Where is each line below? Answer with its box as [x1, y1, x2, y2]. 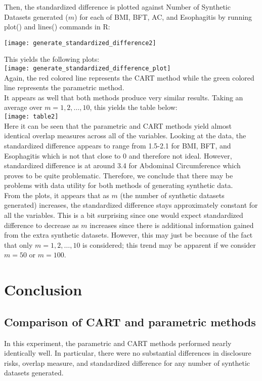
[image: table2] [4, 113, 59, 121]
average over [4, 102, 42, 112]
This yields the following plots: [4, 54, 100, 64]
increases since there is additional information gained [90, 219, 254, 230]
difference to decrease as [4, 219, 79, 230]
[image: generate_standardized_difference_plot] [4, 65, 171, 72]
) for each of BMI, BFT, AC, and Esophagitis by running [74, 11, 252, 22]
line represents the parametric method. [4, 82, 124, 93]
